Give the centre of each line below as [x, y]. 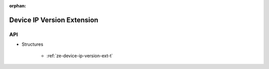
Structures [32, 44]
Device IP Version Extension [54, 20]
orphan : [18, 6]
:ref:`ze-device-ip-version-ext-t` [80, 56]
